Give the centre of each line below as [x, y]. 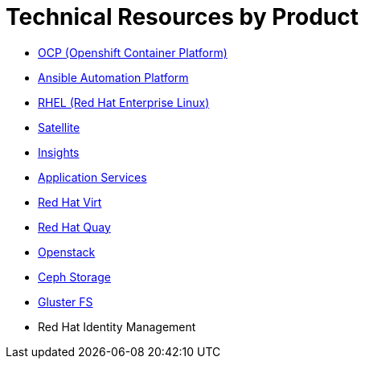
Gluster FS [66, 301]
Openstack [67, 252]
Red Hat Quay [74, 227]
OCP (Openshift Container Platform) [133, 52]
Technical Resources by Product [182, 17]
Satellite [59, 127]
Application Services [92, 177]
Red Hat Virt [70, 202]
